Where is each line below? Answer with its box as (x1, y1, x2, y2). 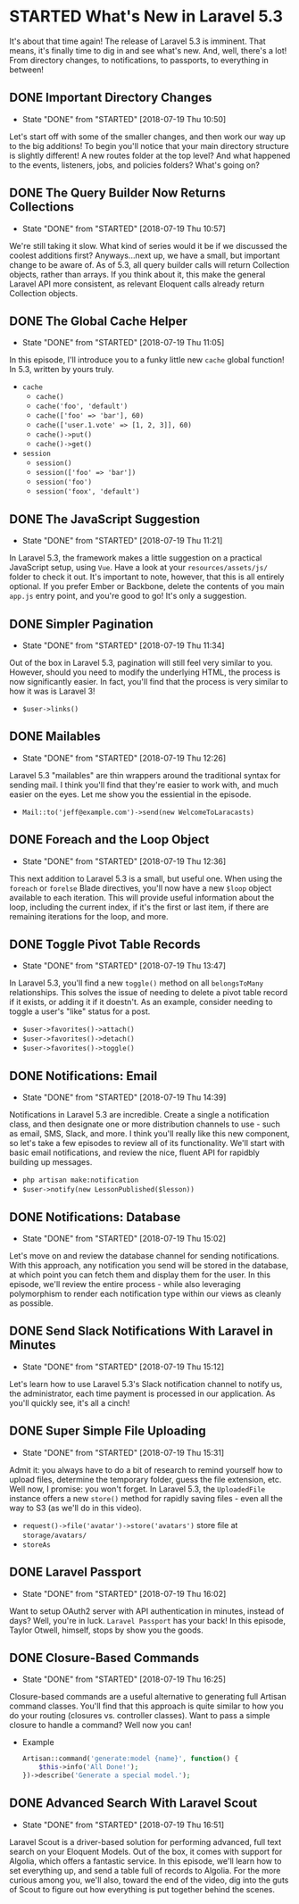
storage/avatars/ (21, 1531, 87, 1540)
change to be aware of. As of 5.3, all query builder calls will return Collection (9, 259, 290, 270)
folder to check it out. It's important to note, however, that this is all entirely (9, 571, 285, 582)
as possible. (9, 1298, 54, 1309)
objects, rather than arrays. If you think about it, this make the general (9, 269, 266, 279)
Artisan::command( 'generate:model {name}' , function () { (21, 1754, 239, 1764)
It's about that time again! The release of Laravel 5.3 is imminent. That (9, 36, 266, 46)
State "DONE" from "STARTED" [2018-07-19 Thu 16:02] (21, 1588, 227, 1599)
